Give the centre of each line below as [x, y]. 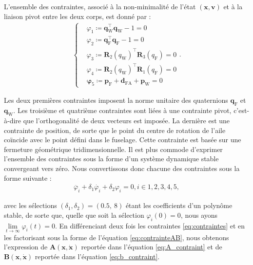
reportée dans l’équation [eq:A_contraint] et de [152, 247]
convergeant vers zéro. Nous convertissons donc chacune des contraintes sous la [122, 168]
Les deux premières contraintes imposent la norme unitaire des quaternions [116, 100]
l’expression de [26, 247]
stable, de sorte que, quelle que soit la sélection [74, 215]
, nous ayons [199, 215]
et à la [233, 6]
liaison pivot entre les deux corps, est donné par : [78, 16]
